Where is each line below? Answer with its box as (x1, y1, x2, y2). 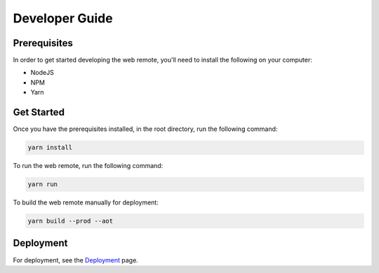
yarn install (27, 143, 73, 152)
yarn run (27, 181, 58, 188)
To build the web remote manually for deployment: (13, 198, 159, 206)
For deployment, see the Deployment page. (13, 255, 138, 264)
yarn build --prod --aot (27, 217, 114, 225)
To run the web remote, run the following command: (13, 162, 164, 170)
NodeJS (30, 69, 54, 77)
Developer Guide (13, 10, 113, 26)
